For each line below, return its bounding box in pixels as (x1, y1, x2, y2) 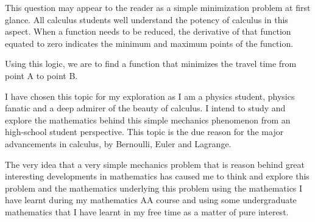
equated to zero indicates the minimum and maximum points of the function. (5, 36, 294, 49)
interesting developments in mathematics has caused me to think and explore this (5, 170, 310, 182)
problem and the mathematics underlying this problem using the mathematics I (5, 181, 303, 194)
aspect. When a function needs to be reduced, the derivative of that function (5, 25, 291, 38)
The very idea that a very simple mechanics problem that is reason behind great (5, 158, 305, 170)
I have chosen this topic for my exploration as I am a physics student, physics (5, 89, 295, 102)
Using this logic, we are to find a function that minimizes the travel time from (5, 57, 297, 70)
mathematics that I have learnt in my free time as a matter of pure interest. (5, 205, 289, 218)
